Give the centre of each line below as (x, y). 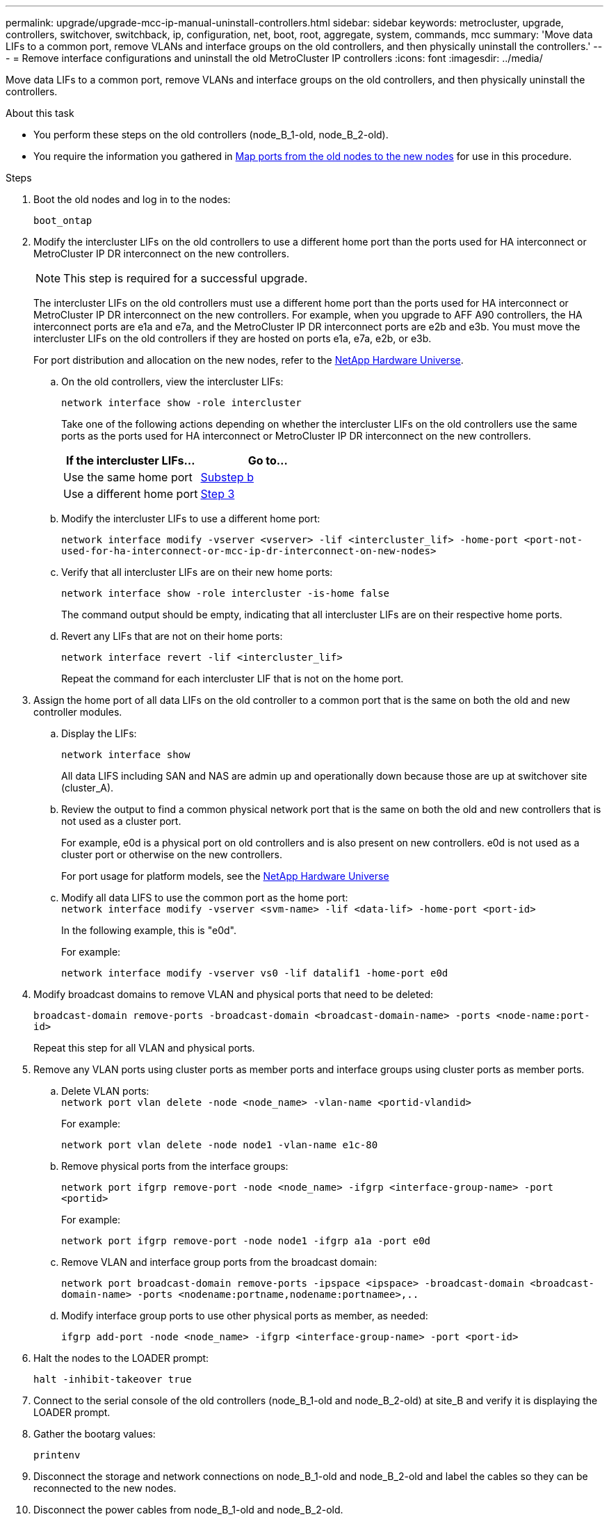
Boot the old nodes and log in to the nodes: (132, 199)
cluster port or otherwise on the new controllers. (172, 854)
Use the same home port (128, 477)
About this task (40, 113)
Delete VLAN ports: (105, 1091)
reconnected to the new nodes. (105, 1488)
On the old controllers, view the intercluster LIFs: (172, 381)
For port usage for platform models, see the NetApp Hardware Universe (225, 876)
